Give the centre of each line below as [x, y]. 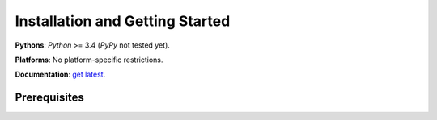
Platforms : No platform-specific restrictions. [89, 60]
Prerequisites [49, 98]
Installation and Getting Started [123, 21]
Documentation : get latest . [60, 74]
